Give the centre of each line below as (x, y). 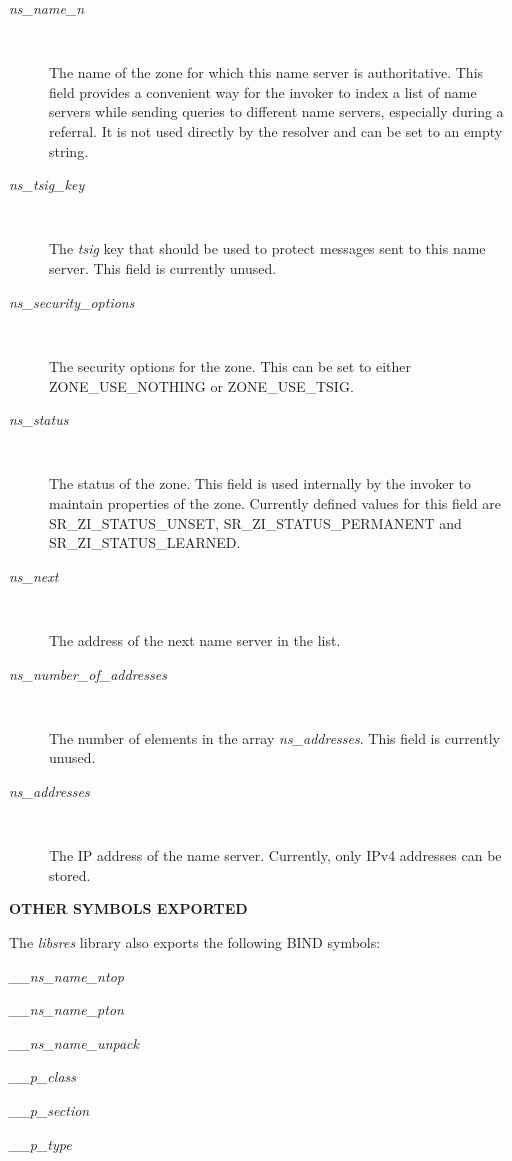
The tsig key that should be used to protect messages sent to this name (267, 248)
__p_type (40, 1143)
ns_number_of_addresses (88, 673)
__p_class (42, 1076)
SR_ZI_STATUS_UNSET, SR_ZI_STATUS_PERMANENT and (255, 522)
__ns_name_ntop (66, 975)
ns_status (39, 419)
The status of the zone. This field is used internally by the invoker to (260, 483)
